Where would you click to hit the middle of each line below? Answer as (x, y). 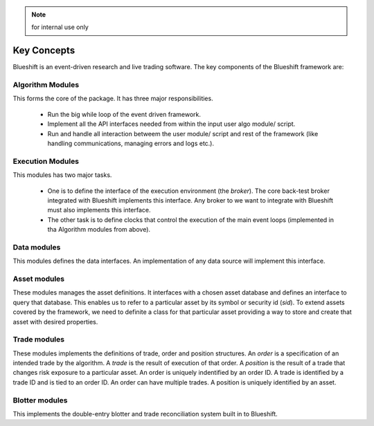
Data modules (37, 247)
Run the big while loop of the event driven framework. (124, 114)
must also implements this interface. (99, 210)
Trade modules (39, 340)
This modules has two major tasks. (62, 175)
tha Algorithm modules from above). (99, 230)
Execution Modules (46, 161)
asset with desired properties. (55, 322)
